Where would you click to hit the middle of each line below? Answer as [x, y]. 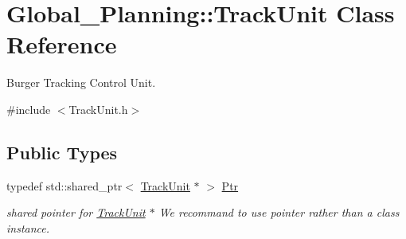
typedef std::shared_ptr [64, 185]
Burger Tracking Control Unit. [81, 82]
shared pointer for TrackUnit [76, 212]
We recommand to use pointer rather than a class [279, 212]
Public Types [62, 152]
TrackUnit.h [98, 109]
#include [29, 109]
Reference [62, 44]
